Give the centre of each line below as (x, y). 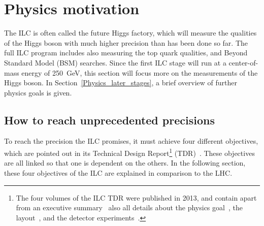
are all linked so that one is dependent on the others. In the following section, (125, 163)
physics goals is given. (38, 92)
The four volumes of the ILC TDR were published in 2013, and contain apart (136, 197)
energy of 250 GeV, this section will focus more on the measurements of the (140, 72)
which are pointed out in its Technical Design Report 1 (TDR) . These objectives (129, 152)
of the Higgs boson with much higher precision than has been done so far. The (126, 42)
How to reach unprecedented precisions (109, 120)
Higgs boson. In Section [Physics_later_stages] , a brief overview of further (121, 83)
